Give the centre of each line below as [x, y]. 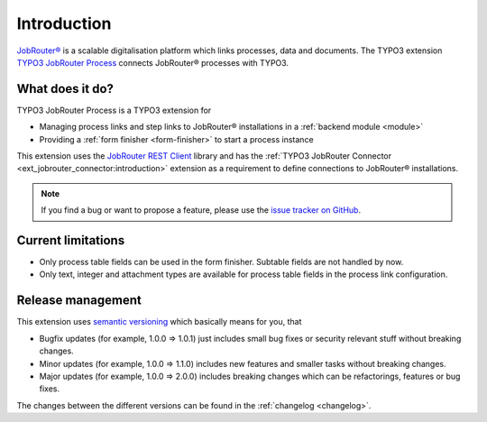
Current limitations [71, 240]
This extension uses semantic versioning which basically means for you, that [159, 322]
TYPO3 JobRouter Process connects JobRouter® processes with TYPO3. [152, 62]
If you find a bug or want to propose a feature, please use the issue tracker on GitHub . [201, 210]
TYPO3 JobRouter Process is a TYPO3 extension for [114, 110]
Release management [79, 301]
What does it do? [65, 89]
